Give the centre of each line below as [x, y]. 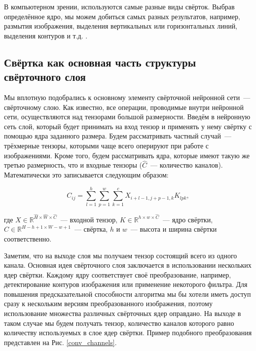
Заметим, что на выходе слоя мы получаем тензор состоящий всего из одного [121, 255]
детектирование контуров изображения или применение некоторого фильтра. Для [126, 284]
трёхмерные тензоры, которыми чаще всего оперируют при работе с [107, 145]
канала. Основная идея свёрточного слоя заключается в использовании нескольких [128, 265]
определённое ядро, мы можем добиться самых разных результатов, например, [122, 16]
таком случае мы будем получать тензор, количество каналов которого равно [119, 323]
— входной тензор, [89, 219]
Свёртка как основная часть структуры [100, 62]
